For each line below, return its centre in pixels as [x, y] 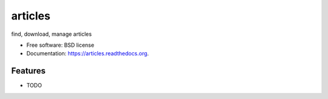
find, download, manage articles [52, 34]
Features [28, 71]
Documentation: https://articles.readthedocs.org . [87, 53]
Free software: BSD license [60, 45]
